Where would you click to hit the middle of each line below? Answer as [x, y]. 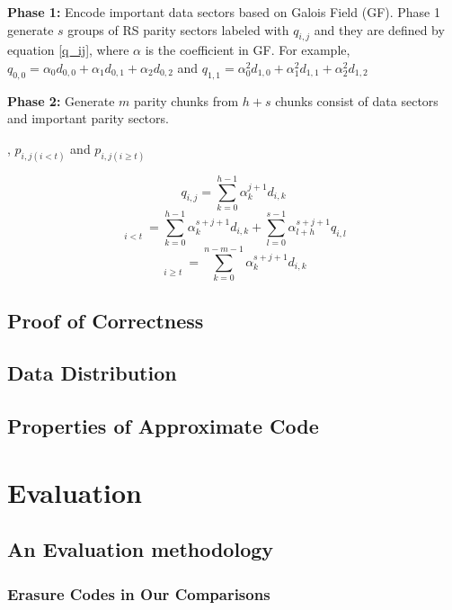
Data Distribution [92, 373]
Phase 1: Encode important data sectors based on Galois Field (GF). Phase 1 [224, 12]
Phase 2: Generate [61, 100]
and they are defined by [379, 29]
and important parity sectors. [88, 118]
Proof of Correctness [106, 320]
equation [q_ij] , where [68, 50]
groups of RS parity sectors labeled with [178, 29]
